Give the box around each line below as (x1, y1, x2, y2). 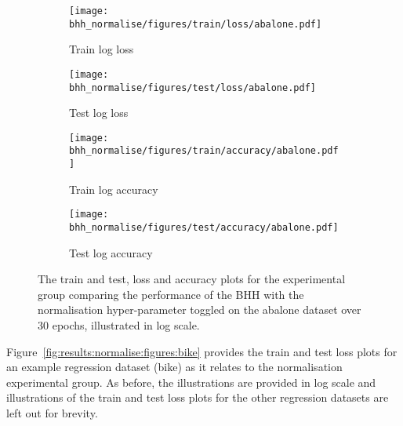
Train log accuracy (69, 180, 158, 197)
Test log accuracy (69, 244, 153, 260)
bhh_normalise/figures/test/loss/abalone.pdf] (69, 82, 316, 93)
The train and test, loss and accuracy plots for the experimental (38, 271, 346, 287)
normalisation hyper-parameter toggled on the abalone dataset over (38, 301, 361, 318)
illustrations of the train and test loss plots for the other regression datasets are (6, 389, 389, 406)
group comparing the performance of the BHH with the (38, 286, 304, 302)
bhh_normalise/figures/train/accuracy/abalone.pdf (69, 145, 339, 157)
